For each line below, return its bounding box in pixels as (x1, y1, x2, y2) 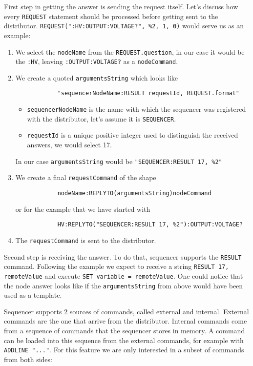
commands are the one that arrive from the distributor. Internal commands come (4, 316, 247, 326)
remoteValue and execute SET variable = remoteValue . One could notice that (4, 270, 243, 281)
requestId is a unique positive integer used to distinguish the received (27, 130, 238, 140)
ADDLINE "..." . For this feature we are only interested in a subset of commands (4, 345, 244, 355)
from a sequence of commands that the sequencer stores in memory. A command (4, 325, 245, 335)
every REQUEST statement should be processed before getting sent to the (4, 11, 218, 21)
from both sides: (4, 354, 52, 364)
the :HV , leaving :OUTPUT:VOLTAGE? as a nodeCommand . (15, 56, 178, 66)
